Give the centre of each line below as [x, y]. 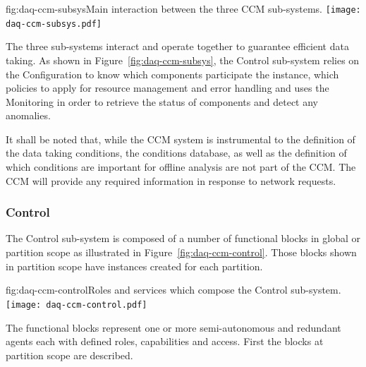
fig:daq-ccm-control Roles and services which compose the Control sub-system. [173, 290]
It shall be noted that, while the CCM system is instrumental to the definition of [181, 139]
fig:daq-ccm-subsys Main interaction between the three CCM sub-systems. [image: [183, 8]
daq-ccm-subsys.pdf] [54, 24]
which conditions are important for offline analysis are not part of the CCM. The [181, 167]
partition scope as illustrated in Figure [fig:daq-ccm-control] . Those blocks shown [181, 252]
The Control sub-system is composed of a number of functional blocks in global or [183, 238]
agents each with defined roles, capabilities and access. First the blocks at [165, 341]
